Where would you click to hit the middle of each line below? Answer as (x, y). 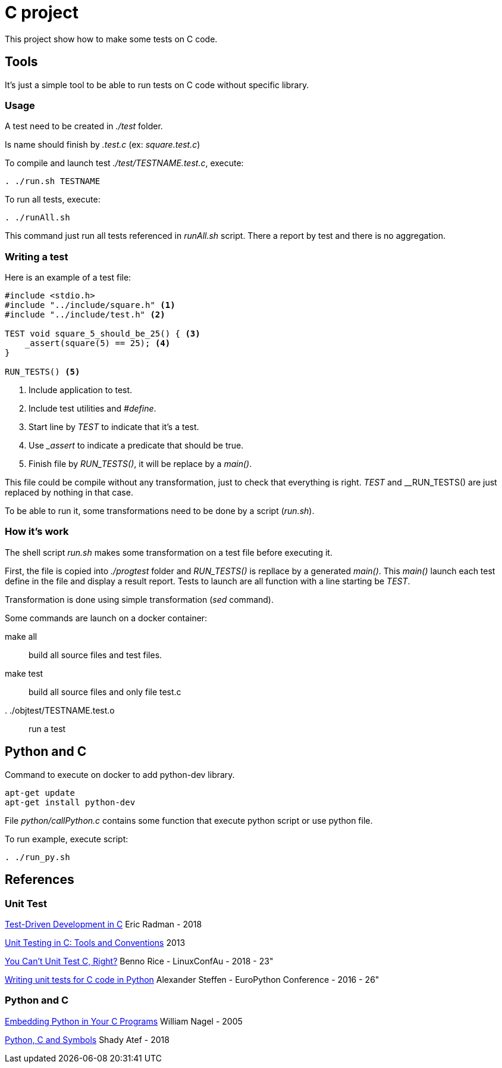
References (40, 880)
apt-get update (40, 793)
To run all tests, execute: (53, 200)
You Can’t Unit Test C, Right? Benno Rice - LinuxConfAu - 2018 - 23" (139, 961)
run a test (47, 728)
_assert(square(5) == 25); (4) (98, 343)
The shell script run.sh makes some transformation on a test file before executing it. (169, 552)
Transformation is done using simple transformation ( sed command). (139, 599)
